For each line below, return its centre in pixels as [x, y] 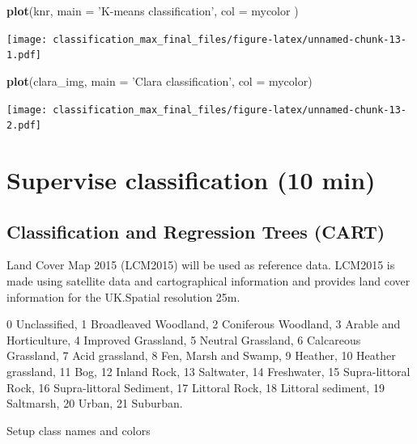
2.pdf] [24, 126]
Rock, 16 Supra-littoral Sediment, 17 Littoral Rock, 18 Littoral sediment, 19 [196, 387]
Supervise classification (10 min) [191, 180]
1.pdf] [24, 55]
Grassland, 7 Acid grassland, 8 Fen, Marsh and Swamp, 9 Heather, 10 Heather [201, 355]
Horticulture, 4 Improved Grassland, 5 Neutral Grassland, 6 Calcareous [184, 339]
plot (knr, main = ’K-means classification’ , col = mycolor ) [153, 11]
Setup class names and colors [79, 430]
